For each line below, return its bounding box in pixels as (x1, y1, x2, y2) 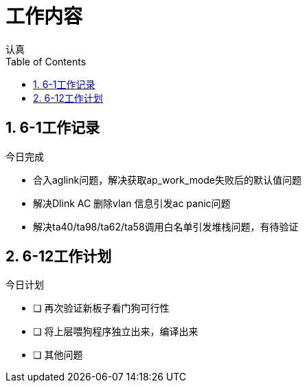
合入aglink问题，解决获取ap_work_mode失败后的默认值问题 (33, 173, 302, 186)
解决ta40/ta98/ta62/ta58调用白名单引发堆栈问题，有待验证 (33, 220, 299, 233)
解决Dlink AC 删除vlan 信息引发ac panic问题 (33, 197, 231, 209)
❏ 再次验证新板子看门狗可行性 (33, 302, 170, 314)
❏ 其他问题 (33, 349, 83, 361)
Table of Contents (5, 55, 87, 67)
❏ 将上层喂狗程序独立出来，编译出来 (33, 325, 198, 338)
